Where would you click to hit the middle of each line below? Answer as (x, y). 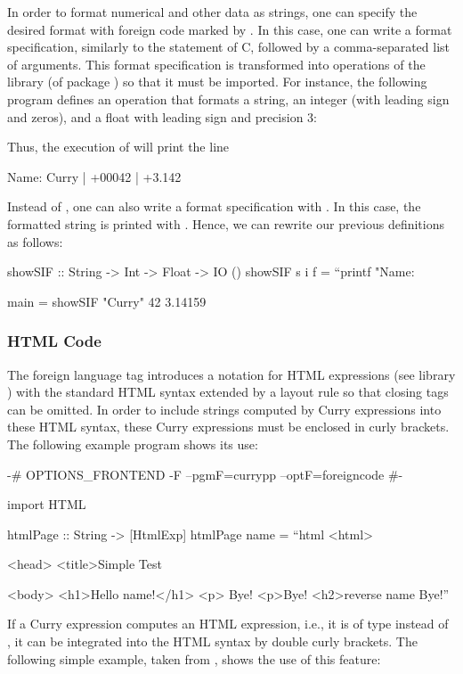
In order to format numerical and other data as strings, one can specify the (212, 12)
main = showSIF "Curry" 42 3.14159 (107, 301)
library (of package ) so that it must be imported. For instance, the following (217, 82)
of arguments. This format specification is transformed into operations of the (216, 64)
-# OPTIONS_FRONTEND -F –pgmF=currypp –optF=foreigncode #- (205, 474)
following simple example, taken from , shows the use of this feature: (194, 658)
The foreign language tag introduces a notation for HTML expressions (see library (231, 374)
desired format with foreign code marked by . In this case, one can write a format (230, 29)
